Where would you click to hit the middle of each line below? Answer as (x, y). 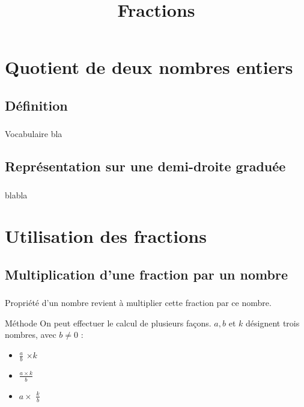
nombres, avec (31, 335)
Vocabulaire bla (34, 134)
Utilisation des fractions (106, 236)
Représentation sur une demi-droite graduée (145, 166)
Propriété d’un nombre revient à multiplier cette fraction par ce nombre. (138, 303)
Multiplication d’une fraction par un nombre (146, 274)
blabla (16, 194)
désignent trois (272, 323)
